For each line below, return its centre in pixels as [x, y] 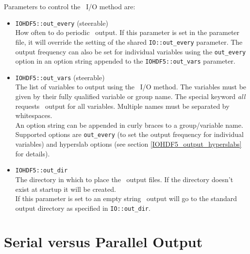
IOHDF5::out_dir [42, 171]
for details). [33, 153]
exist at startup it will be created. [66, 189]
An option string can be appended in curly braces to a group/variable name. [129, 125]
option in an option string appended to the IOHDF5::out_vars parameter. [125, 61]
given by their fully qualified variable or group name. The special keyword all [130, 96]
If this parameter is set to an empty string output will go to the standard [126, 198]
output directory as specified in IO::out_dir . [83, 208]
